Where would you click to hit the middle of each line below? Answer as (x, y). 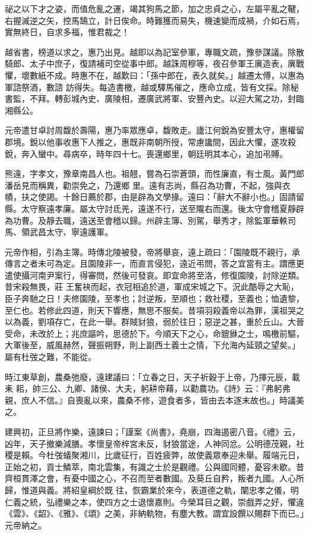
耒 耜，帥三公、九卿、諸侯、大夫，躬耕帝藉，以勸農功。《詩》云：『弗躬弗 (148, 388)
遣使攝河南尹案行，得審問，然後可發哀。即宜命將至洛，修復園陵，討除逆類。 (154, 275)
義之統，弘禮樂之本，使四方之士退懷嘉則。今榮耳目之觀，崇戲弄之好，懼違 (158, 501)
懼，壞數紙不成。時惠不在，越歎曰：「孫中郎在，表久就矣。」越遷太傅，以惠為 (154, 75)
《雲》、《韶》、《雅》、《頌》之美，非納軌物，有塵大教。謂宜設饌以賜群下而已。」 (154, 513)
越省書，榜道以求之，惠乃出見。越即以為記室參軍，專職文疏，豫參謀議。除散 (154, 51)
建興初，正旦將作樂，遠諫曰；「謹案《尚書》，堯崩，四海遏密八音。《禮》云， (152, 431)
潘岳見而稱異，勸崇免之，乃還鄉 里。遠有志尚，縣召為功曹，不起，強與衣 (148, 185)
